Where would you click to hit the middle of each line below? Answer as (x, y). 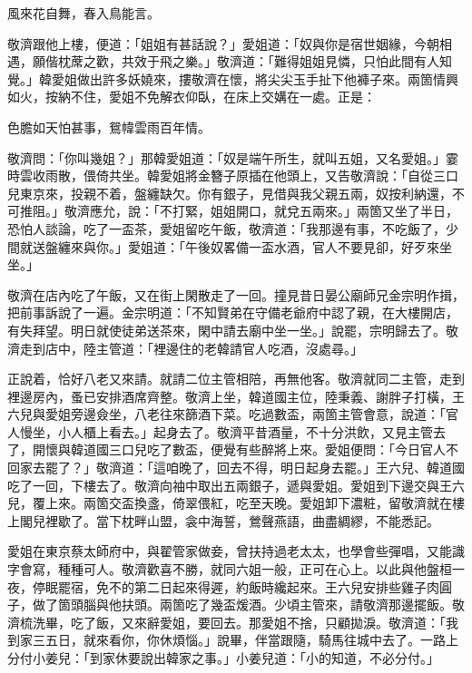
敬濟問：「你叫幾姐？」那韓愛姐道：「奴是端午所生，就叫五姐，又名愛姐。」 (226, 157)
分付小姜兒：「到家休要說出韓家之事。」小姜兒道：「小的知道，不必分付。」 (223, 658)
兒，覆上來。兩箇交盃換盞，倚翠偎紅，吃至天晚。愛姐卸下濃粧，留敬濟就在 (230, 503)
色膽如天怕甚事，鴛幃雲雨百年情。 (109, 127)
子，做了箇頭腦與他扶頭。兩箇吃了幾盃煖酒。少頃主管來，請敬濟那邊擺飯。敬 (236, 605)
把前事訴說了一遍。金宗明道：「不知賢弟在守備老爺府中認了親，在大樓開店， (233, 312)
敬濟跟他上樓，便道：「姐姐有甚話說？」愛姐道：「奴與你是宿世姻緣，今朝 (223, 43)
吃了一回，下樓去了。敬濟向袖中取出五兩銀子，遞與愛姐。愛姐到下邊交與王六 (236, 485)
